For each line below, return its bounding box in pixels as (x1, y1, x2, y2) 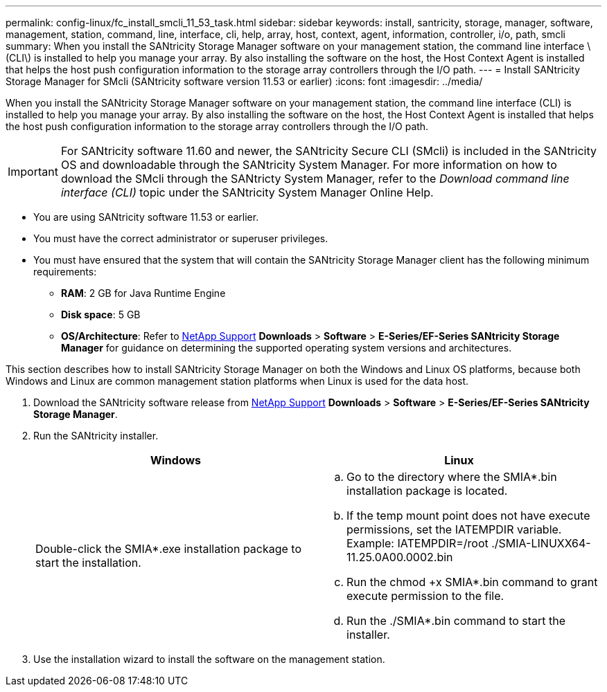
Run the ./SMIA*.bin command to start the (346, 614, 566, 628)
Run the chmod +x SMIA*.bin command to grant (346, 575, 598, 589)
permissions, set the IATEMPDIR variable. (346, 522, 562, 536)
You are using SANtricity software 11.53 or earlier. (33, 211, 259, 223)
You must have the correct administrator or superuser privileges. (33, 233, 328, 244)
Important (8, 165, 58, 179)
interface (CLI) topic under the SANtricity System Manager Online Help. (60, 185, 434, 199)
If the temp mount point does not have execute (346, 509, 590, 522)
